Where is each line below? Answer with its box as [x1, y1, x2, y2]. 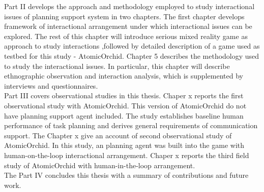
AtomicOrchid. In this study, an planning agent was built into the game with [4, 140, 245, 150]
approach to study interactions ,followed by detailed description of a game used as [4, 41, 260, 51]
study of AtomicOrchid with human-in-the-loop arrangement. [4, 160, 195, 170]
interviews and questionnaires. [4, 80, 98, 91]
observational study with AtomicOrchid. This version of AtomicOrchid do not [4, 100, 247, 110]
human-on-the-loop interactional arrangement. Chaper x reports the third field [4, 149, 249, 160]
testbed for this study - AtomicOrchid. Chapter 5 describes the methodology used [4, 50, 259, 61]
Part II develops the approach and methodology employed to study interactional [4, 1, 255, 11]
